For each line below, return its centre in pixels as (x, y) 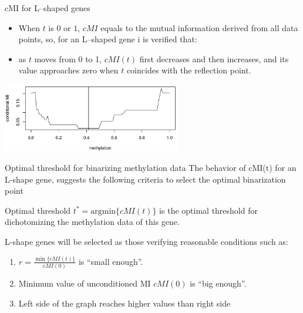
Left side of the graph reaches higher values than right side (124, 303)
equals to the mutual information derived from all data (199, 27)
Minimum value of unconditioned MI (85, 283)
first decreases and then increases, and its (214, 58)
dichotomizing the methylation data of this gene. (92, 222)
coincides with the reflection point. (189, 70)
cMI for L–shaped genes (48, 8)
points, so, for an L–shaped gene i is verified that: (108, 39)
